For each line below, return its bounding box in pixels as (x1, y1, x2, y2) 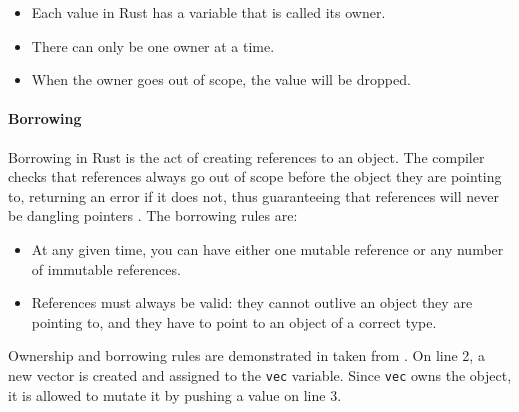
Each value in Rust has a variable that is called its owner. (31, 2, 386, 22)
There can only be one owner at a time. (31, 35, 275, 56)
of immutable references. (31, 258, 181, 279)
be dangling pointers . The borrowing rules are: (8, 205, 298, 226)
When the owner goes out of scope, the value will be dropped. (31, 69, 411, 90)
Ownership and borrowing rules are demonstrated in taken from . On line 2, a (8, 345, 485, 366)
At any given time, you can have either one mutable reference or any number (31, 238, 504, 259)
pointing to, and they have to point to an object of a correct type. (31, 311, 437, 332)
